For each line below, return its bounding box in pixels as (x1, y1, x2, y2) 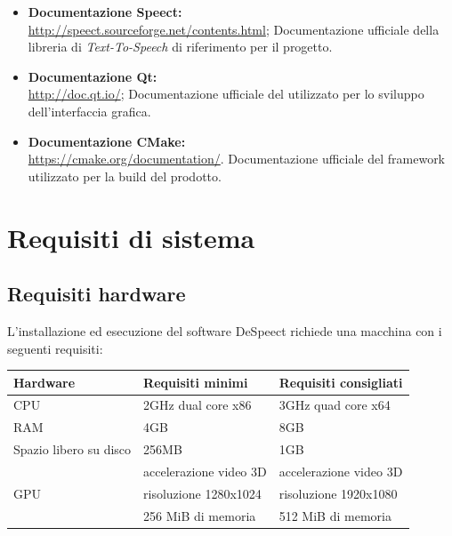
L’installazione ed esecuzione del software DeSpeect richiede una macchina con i (7, 321, 442, 340)
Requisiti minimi (143, 372, 248, 391)
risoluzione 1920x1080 (278, 484, 398, 502)
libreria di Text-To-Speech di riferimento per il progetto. (28, 37, 333, 56)
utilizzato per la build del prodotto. (28, 166, 222, 185)
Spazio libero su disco (13, 440, 132, 459)
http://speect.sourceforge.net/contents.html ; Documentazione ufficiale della (28, 20, 440, 38)
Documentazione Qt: (28, 67, 157, 85)
